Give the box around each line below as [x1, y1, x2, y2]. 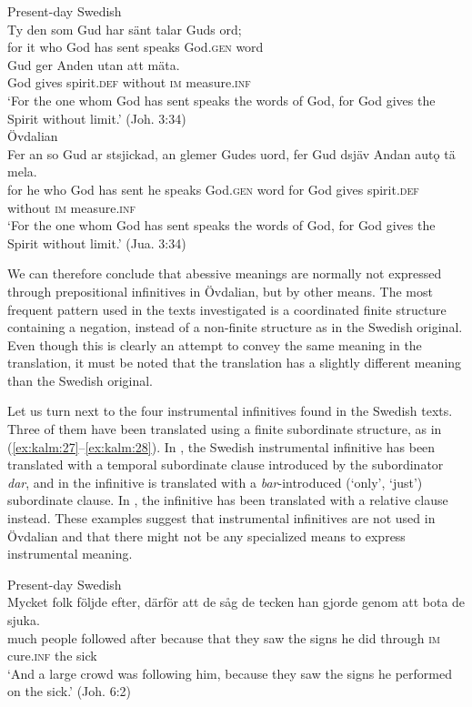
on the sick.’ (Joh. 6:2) [7, 682, 131, 701]
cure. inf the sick [7, 646, 97, 665]
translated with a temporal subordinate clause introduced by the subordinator [7, 455, 444, 474]
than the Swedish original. [7, 370, 153, 389]
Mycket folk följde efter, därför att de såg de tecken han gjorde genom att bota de [7, 592, 466, 611]
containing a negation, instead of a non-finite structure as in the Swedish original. [7, 318, 463, 337]
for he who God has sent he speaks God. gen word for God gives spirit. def [7, 179, 419, 198]
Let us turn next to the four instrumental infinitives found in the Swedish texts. [7, 401, 453, 420]
